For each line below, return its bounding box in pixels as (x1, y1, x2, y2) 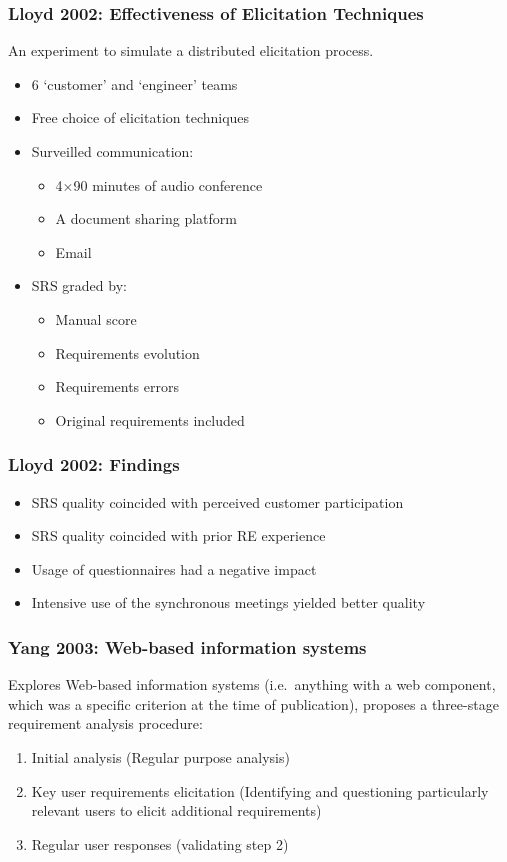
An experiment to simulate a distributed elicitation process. (8, 40, 374, 61)
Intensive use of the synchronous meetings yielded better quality (31, 592, 426, 613)
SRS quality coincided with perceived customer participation (31, 491, 404, 512)
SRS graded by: (31, 275, 127, 296)
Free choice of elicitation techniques (31, 107, 250, 128)
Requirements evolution (55, 342, 200, 363)
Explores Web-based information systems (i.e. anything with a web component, (8, 674, 496, 695)
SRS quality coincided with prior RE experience (31, 525, 326, 546)
